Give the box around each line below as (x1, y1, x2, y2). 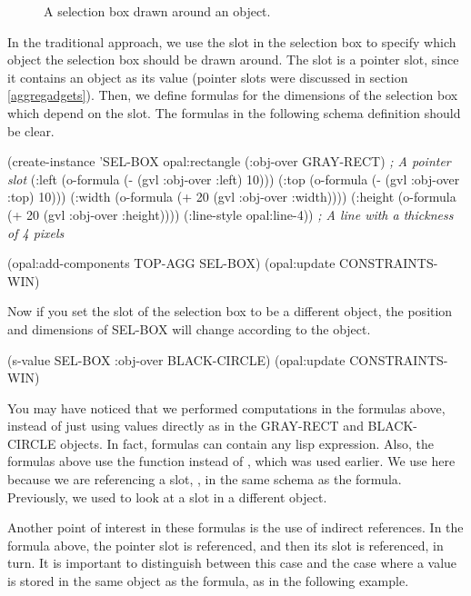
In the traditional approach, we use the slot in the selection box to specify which (7, 32, 456, 51)
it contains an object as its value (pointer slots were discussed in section (7, 67, 408, 86)
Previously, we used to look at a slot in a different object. (7, 487, 327, 506)
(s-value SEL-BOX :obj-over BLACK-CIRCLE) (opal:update (7, 350, 346, 369)
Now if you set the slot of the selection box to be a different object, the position (7, 302, 453, 321)
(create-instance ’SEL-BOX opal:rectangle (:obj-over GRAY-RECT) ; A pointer (7, 152, 451, 171)
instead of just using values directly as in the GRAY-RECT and (7, 416, 364, 435)
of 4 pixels (7, 223, 65, 242)
